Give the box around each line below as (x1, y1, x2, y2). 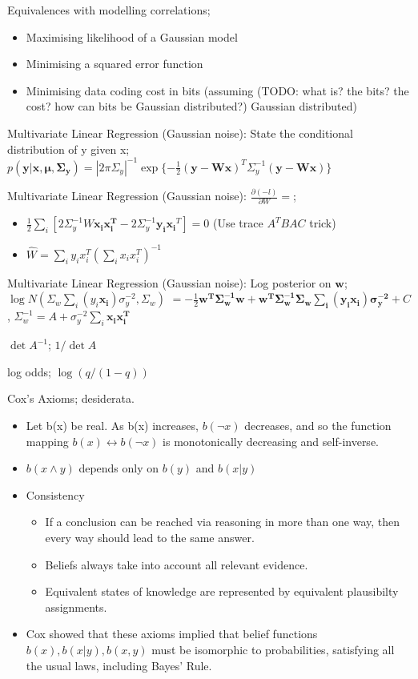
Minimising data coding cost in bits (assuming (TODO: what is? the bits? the (26, 82, 409, 98)
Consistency (26, 486, 85, 503)
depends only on (78, 460, 159, 476)
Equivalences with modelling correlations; (7, 2, 211, 18)
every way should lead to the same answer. (45, 528, 255, 545)
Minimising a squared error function (26, 55, 203, 72)
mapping (26, 432, 69, 449)
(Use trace (213, 215, 263, 231)
